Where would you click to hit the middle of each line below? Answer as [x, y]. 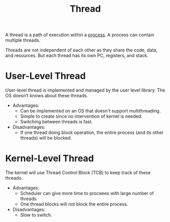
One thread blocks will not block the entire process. [74, 204]
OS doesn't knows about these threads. [47, 96]
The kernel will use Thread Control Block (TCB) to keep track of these [78, 173]
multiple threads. [23, 40]
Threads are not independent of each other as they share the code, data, [81, 50]
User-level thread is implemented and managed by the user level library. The [85, 90]
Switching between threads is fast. [56, 122]
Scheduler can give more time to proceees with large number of [87, 193]
